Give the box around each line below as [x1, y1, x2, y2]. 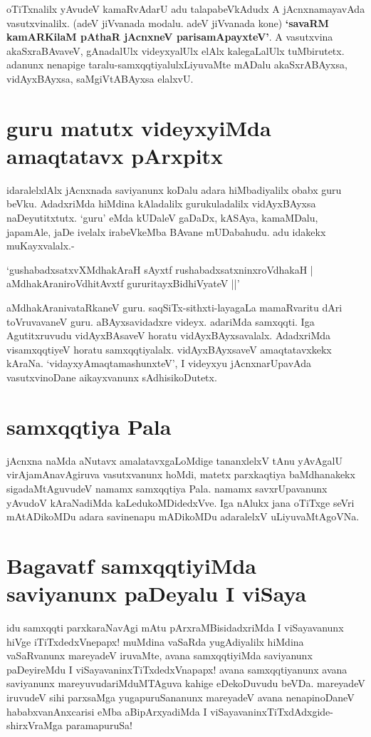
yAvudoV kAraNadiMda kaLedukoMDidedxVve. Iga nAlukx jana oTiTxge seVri [6, 495, 355, 510]
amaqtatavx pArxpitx [6, 140, 224, 170]
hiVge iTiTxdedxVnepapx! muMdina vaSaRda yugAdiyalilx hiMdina [6, 634, 304, 649]
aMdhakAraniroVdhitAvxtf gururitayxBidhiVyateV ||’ [6, 276, 240, 291]
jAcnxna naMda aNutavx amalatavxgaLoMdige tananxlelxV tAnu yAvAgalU [6, 453, 343, 468]
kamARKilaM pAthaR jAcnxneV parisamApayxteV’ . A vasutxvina [6, 29, 333, 44]
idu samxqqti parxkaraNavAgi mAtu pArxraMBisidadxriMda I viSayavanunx [6, 620, 344, 634]
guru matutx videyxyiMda [6, 113, 271, 142]
